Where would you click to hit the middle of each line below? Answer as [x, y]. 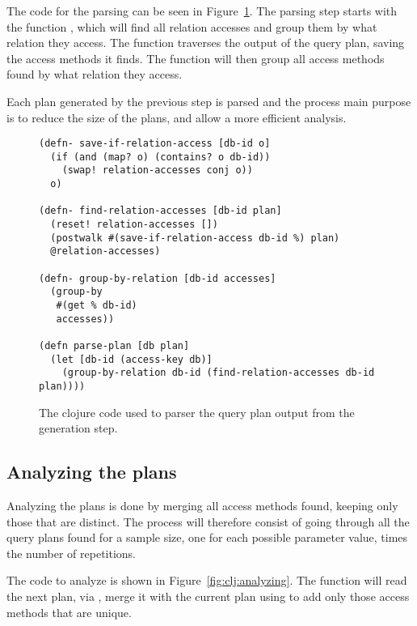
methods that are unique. [69, 612]
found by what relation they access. [95, 74]
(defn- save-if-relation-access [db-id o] [155, 144]
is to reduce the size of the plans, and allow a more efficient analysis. [177, 117]
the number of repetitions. [72, 553]
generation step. [78, 428]
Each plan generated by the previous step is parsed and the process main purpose [209, 101]
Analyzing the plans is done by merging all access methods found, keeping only [202, 506]
